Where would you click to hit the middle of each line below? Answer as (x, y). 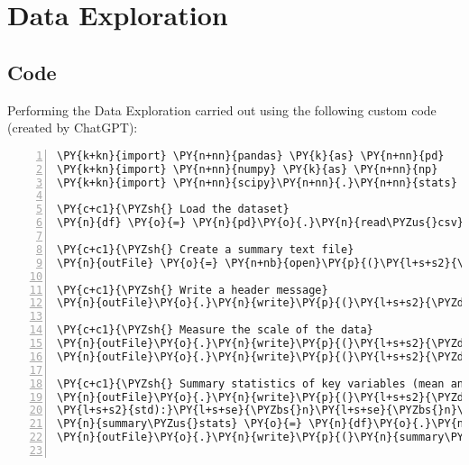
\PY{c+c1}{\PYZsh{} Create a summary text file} (206, 249)
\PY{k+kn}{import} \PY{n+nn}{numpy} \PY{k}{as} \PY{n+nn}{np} (248, 169)
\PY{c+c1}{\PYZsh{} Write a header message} (193, 290)
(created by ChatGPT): (73, 128)
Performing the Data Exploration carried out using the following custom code (222, 109)
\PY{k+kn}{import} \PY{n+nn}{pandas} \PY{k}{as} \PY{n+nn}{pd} (251, 155)
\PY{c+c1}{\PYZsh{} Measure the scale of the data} (215, 330)
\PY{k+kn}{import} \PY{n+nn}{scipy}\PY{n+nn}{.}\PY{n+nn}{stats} (257, 182)
